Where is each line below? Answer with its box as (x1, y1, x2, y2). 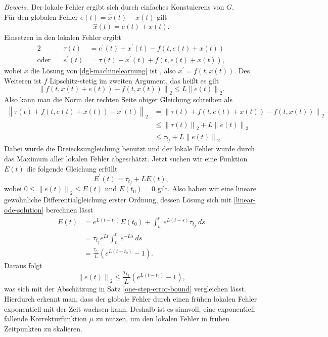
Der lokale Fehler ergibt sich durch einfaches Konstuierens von (31, 2, 224, 12)
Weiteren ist (4, 75, 42, 86)
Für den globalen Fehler (4, 11, 78, 22)
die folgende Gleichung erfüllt (26, 163, 118, 174)
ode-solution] (4, 204, 44, 215)
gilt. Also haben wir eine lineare (157, 183, 257, 194)
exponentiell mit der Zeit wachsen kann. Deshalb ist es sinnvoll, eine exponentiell (4, 303, 255, 314)
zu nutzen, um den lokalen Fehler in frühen (96, 313, 230, 324)
